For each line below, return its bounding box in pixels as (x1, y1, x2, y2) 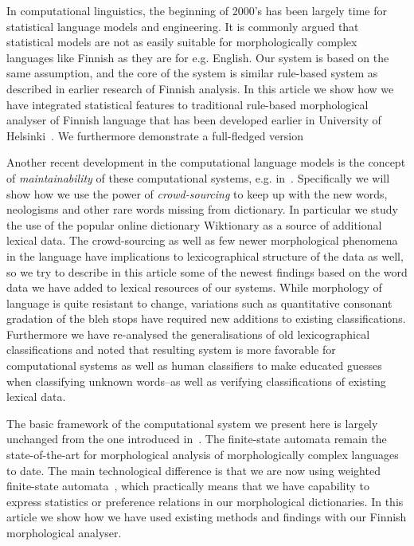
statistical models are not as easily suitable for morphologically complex (6, 33, 357, 50)
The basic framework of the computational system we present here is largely (6, 414, 378, 431)
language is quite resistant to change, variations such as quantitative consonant (6, 294, 393, 311)
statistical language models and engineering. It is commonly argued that (6, 18, 359, 34)
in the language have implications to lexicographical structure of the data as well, (6, 247, 404, 264)
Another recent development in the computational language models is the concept (6, 154, 406, 171)
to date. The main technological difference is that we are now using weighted (6, 462, 381, 478)
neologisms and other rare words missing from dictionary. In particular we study (6, 201, 398, 218)
